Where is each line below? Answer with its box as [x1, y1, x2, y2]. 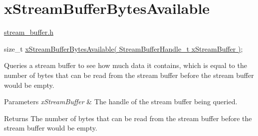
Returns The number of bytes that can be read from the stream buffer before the [4, 113, 252, 123]
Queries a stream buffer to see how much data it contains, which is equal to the [4, 60, 247, 70]
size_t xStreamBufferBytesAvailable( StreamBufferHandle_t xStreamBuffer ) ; [4, 43, 243, 54]
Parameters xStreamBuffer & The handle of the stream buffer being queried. [4, 96, 238, 107]
